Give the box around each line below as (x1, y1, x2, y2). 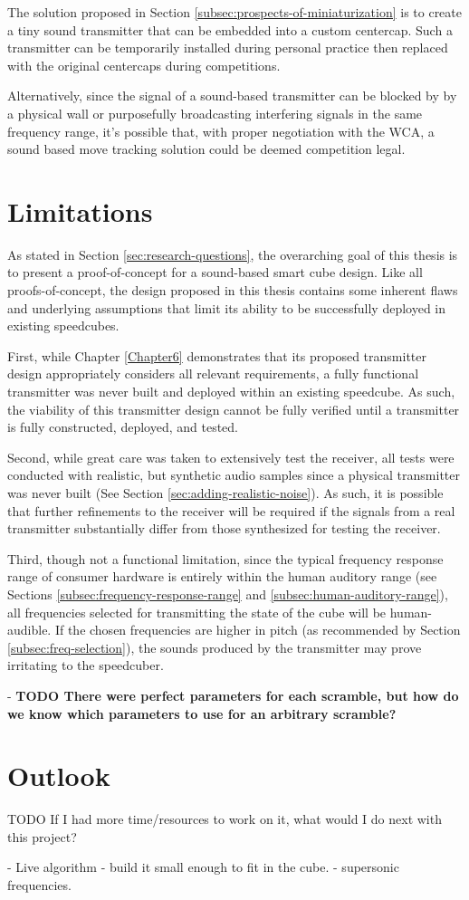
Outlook (7, 757, 110, 794)
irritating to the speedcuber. (7, 656, 164, 675)
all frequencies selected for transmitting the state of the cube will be (7, 602, 387, 621)
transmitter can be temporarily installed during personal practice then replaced (7, 38, 448, 57)
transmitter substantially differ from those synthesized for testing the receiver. (7, 519, 441, 538)
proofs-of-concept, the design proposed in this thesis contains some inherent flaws (7, 281, 458, 300)
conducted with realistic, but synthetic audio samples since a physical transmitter (7, 465, 460, 484)
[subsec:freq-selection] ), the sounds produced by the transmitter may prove (7, 637, 422, 656)
